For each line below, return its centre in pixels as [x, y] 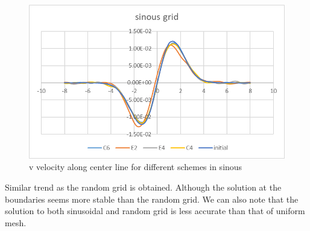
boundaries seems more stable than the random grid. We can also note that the [152, 199]
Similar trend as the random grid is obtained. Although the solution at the [143, 187]
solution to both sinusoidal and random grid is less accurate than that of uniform [155, 211]
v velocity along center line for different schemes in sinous [136, 167]
